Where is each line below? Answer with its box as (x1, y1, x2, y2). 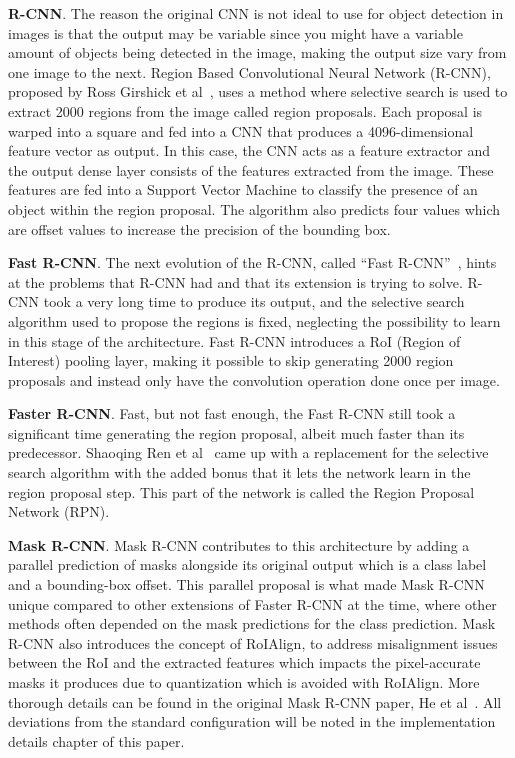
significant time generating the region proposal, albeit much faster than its (8, 422, 465, 443)
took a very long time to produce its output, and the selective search (43, 291, 465, 312)
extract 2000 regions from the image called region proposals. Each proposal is (8, 100, 483, 121)
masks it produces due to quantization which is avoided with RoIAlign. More (8, 672, 480, 692)
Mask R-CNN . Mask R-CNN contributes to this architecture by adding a (8, 534, 470, 555)
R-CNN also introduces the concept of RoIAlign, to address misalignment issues (8, 632, 498, 653)
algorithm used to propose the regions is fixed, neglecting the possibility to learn (8, 310, 501, 331)
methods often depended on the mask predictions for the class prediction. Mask (8, 613, 496, 634)
